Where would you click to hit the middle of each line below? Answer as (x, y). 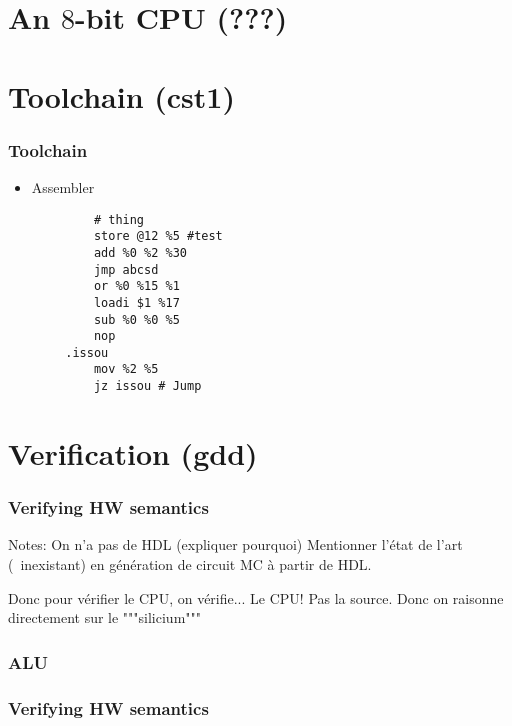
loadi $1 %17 (136, 302)
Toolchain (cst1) (121, 95)
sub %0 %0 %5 (136, 319)
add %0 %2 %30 (140, 252)
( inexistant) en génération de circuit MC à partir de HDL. (190, 563)
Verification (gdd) (133, 452)
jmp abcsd (126, 269)
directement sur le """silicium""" (105, 617)
